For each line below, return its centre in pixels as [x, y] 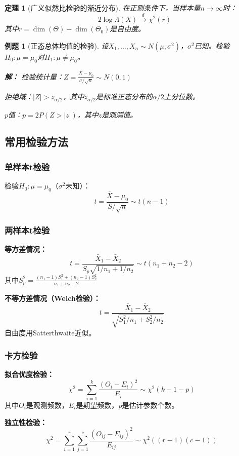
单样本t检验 [27, 166]
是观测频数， [47, 405]
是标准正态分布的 [124, 97]
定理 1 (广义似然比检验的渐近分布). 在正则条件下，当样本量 [103, 8]
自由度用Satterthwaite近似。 [50, 333]
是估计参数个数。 [150, 405]
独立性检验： [26, 422]
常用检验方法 [36, 142]
